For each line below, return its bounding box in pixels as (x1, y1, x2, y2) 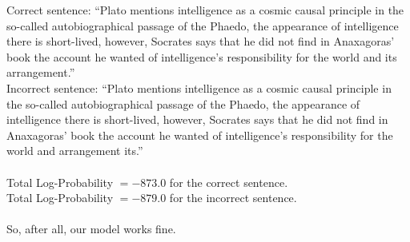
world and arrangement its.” (6, 142, 143, 159)
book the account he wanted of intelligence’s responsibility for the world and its (6, 48, 397, 65)
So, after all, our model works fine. (6, 220, 176, 237)
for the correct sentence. (169, 173, 288, 190)
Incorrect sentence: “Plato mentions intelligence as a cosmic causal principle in (6, 79, 392, 96)
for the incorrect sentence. (169, 189, 297, 206)
